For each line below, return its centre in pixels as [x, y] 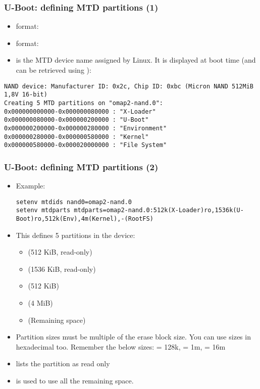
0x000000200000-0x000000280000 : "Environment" [86, 128]
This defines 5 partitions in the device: [75, 235]
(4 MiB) [40, 303]
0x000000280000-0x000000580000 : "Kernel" [76, 137]
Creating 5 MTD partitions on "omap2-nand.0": [84, 103]
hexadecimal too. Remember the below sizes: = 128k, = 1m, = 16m [121, 346]
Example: [31, 186]
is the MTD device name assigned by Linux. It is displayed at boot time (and [136, 60]
